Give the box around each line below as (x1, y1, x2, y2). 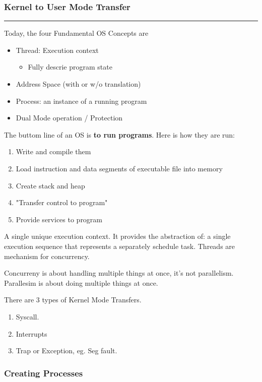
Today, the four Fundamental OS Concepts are (4, 28, 149, 38)
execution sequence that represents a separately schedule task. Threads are (4, 240, 235, 251)
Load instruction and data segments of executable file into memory (16, 163, 223, 173)
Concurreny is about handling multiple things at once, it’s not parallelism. (4, 268, 234, 278)
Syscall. (16, 311, 39, 322)
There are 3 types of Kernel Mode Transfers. (4, 294, 142, 305)
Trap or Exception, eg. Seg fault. (16, 345, 117, 356)
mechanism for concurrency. (4, 250, 90, 261)
